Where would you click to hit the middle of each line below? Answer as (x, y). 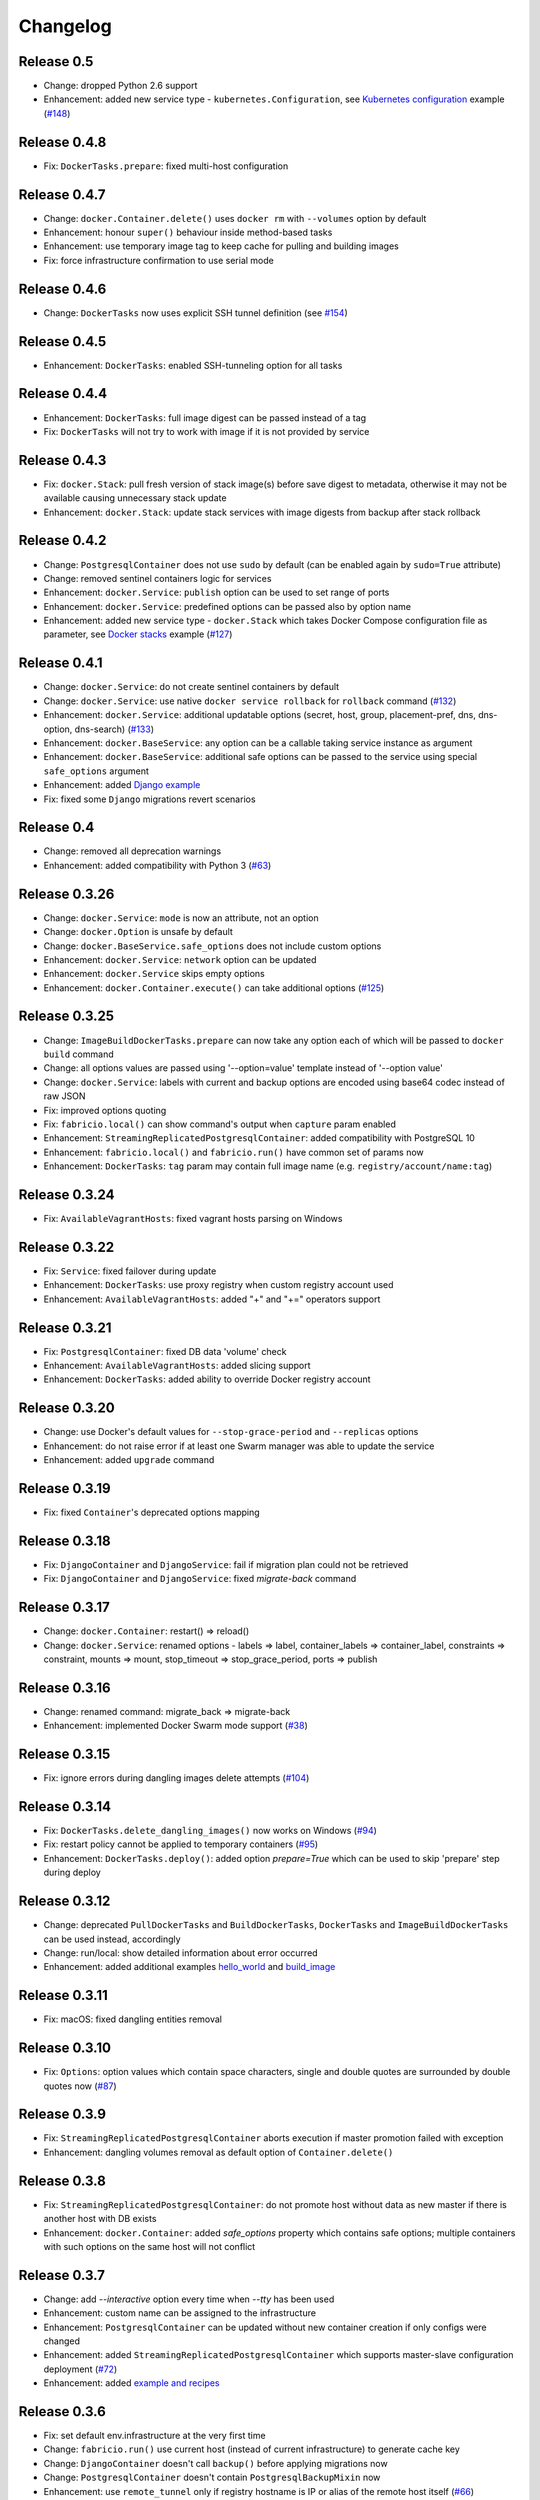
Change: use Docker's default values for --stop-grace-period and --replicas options (231, 1432)
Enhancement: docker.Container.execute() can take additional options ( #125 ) (214, 987)
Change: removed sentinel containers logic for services (157, 578)
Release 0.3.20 (66, 1408)
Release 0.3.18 (64, 1540)
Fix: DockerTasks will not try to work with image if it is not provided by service (206, 431)
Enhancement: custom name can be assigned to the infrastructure (180, 2313)
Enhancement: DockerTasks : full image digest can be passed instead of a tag (205, 417)
